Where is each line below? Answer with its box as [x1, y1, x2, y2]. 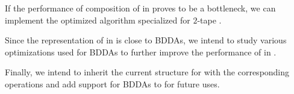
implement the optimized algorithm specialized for [5, 13, 190, 26]
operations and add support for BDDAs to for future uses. [5, 77, 220, 90]
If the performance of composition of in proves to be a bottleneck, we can [5, 2, 276, 14]
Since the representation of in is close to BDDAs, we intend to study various [5, 34, 287, 46]
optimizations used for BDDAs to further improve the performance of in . [5, 45, 277, 58]
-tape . [197, 13, 222, 26]
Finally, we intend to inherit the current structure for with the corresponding [5, 66, 290, 78]
